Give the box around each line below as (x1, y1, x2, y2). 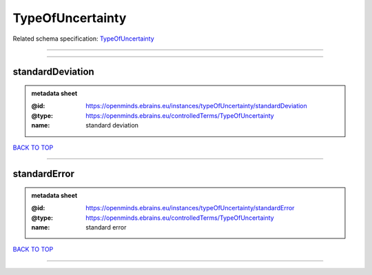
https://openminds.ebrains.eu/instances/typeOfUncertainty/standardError (85, 204, 295, 212)
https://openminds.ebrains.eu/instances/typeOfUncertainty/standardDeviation (85, 102, 308, 110)
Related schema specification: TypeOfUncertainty (12, 34, 154, 43)
